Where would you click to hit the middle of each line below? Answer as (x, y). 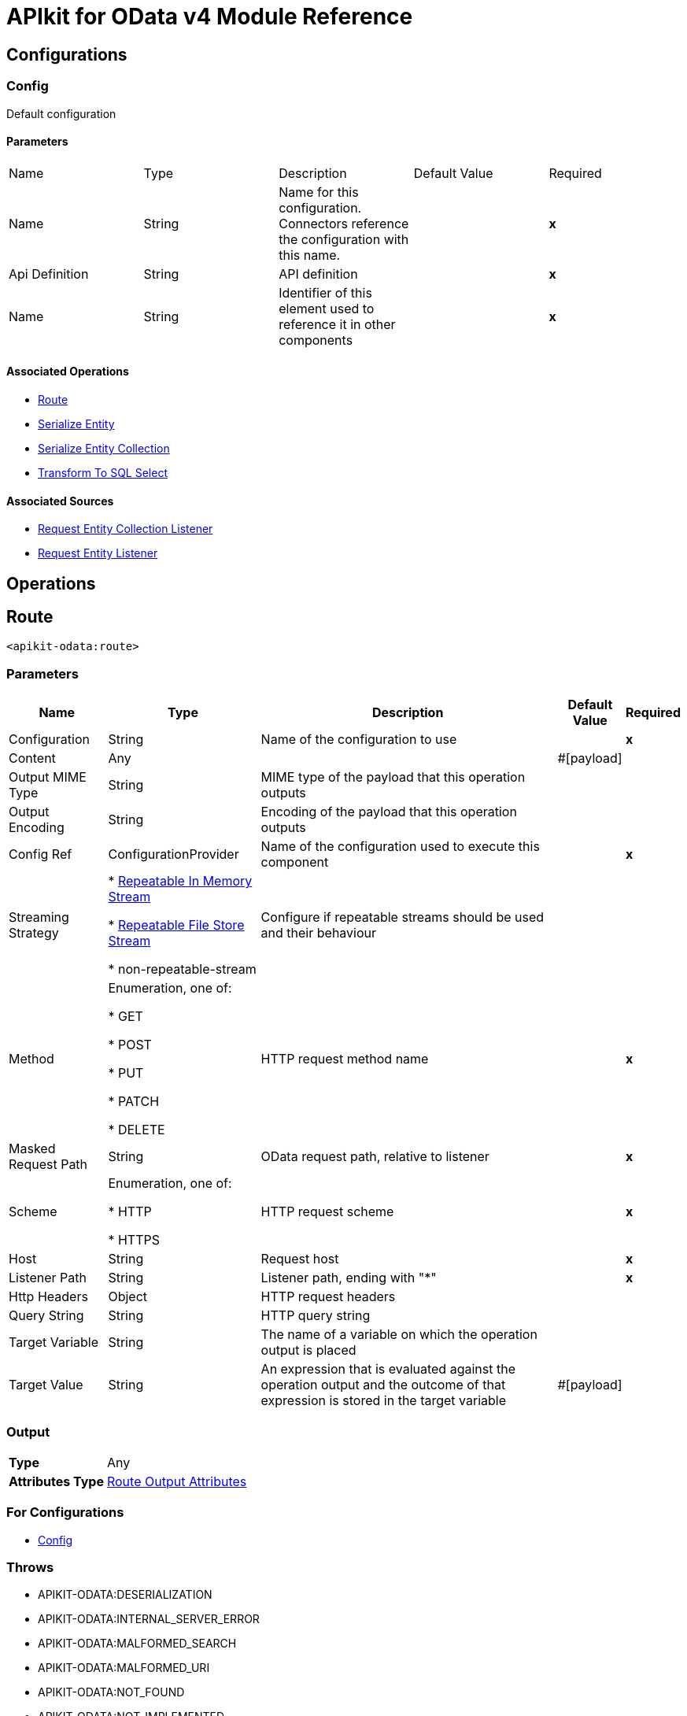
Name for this (319, 192)
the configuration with (344, 239)
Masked (32, 1149)
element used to (327, 308)
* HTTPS (134, 1240)
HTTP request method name (345, 1059)
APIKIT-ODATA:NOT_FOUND (111, 1692)
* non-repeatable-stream (182, 969)
